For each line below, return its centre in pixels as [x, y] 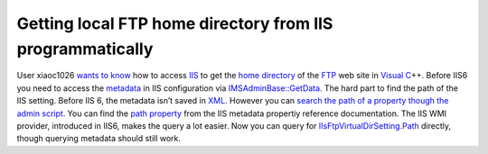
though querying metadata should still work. [99, 139]
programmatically [85, 49]
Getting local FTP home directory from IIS [175, 23]
